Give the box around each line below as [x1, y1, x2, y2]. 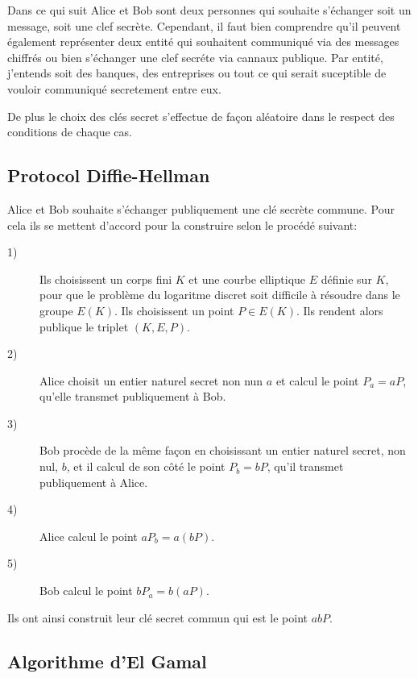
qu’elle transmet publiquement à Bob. [39, 388, 226, 405]
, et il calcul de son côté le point [66, 458, 226, 475]
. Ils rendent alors [296, 302, 383, 318]
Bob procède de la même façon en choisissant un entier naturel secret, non [39, 442, 406, 459]
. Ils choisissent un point [114, 302, 234, 318]
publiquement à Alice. [39, 473, 148, 490]
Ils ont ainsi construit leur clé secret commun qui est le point [7, 609, 308, 626]
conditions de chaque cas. [7, 123, 132, 140]
